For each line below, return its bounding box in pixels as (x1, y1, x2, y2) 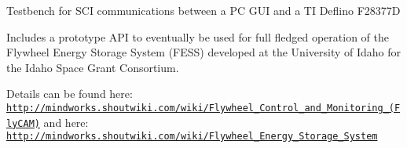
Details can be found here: (6, 85, 133, 102)
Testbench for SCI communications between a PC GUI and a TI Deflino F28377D (6, 2, 401, 18)
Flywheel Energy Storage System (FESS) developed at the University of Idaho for (6, 44, 401, 60)
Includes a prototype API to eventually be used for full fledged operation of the (6, 28, 390, 45)
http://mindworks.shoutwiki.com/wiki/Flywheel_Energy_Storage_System (6, 131, 378, 143)
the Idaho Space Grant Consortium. (6, 59, 179, 75)
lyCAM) (6, 117, 40, 129)
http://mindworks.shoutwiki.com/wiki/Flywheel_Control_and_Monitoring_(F (6, 102, 401, 114)
